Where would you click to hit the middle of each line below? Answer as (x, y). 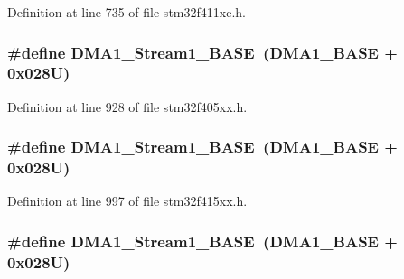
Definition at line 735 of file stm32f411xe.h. (127, 12)
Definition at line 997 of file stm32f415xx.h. (127, 201)
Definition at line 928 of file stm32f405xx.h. (127, 106)
